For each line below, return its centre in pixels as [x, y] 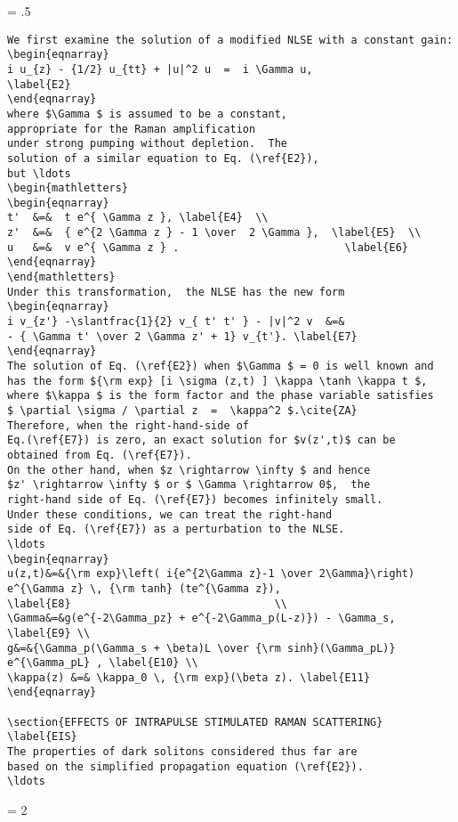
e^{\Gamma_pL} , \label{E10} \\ [103, 663]
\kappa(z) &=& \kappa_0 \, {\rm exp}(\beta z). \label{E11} [189, 677]
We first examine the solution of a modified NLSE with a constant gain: [230, 40]
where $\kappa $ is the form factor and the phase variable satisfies [221, 396]
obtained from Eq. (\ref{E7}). [100, 455]
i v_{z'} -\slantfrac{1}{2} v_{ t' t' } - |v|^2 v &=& [176, 322]
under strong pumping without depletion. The [147, 144]
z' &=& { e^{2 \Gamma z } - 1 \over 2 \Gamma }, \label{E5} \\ [214, 233]
